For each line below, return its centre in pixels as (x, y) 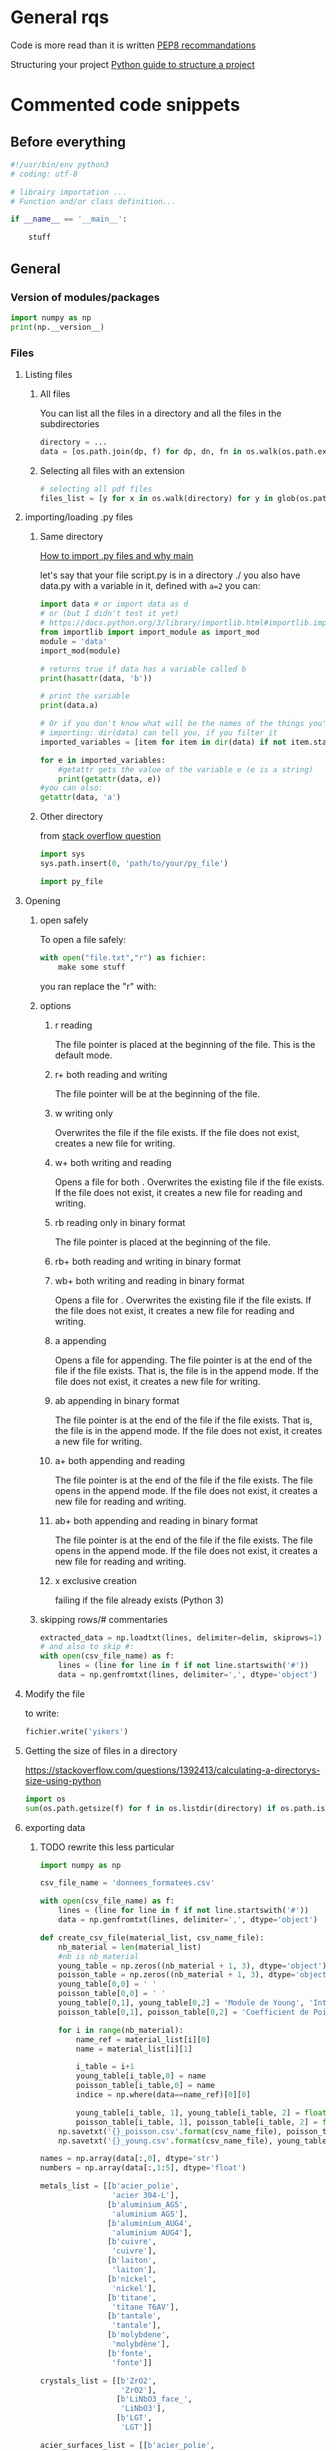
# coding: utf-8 (44, 174)
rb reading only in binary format (120, 1222)
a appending (80, 1340)
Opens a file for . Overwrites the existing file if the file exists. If (183, 1300)
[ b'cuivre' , (131, 2242)
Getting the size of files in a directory (101, 1750)
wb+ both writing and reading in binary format (149, 1280)
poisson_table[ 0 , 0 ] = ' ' (112, 1994)
